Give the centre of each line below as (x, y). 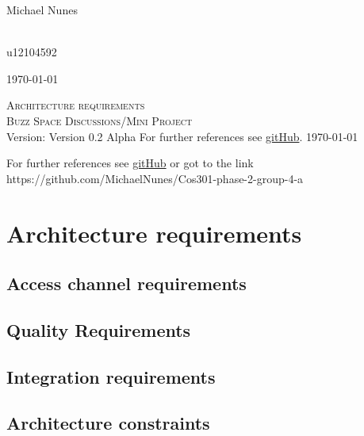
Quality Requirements (99, 329)
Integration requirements (111, 376)
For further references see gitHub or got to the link (130, 163)
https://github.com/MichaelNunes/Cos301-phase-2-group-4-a (155, 178)
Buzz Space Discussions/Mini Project (100, 120)
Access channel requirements (126, 283)
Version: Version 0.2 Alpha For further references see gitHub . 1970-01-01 (182, 136)
